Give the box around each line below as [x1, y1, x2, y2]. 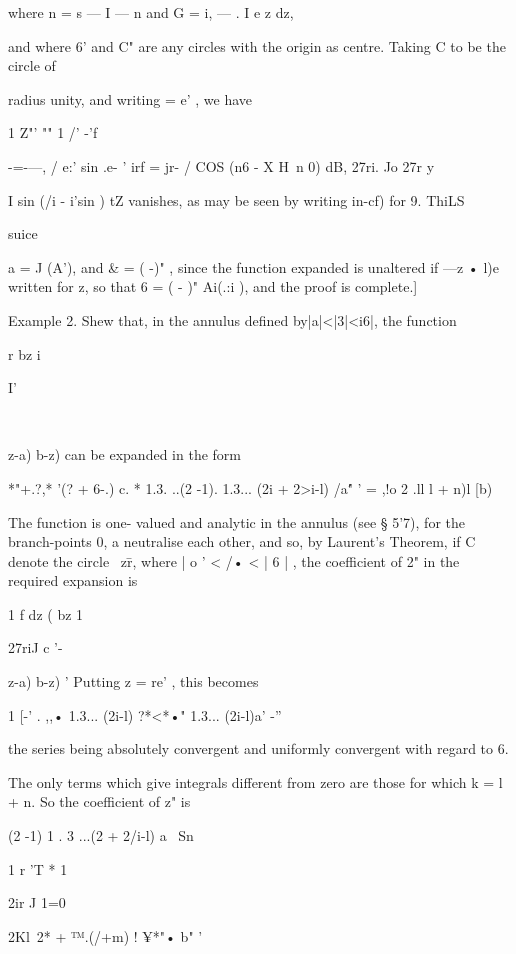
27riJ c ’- [8, 637, 63, 658]
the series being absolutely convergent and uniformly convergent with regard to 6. [8, 738, 509, 759]
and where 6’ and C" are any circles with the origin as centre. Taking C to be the [8, 35, 506, 56]
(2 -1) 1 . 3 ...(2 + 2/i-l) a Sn [8, 825, 194, 846]
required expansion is [8, 570, 138, 591]
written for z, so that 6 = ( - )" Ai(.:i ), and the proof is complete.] [8, 276, 418, 297]
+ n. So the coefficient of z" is [8, 791, 191, 812]
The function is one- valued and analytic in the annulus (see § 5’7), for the [8, 511, 466, 532]
